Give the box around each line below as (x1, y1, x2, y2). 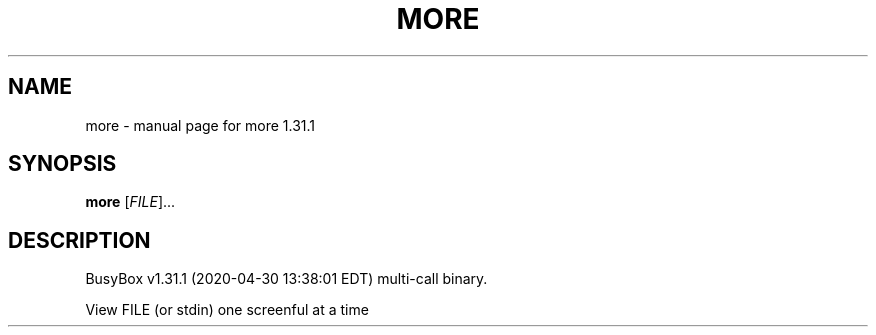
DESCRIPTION (8, 227, 151, 253)
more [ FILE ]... (85, 193, 176, 211)
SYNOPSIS (8, 151, 117, 177)
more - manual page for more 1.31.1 (85, 116, 316, 134)
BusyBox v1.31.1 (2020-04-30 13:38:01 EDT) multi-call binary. (85, 270, 488, 288)
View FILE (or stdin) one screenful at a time (85, 301, 369, 319)
